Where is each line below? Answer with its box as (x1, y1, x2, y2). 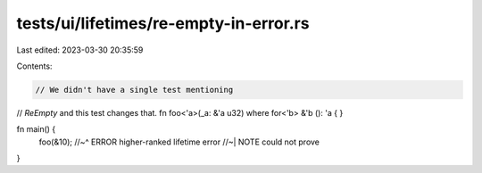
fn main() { (16, 124, 56, 135)
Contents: (16, 61, 53, 71)
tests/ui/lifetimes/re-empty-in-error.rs (16, 13, 310, 33)
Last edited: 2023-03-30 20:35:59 (16, 45, 144, 55)
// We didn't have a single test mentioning (35, 85, 234, 95)
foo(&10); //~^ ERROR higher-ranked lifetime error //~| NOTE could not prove (38, 136, 320, 147)
